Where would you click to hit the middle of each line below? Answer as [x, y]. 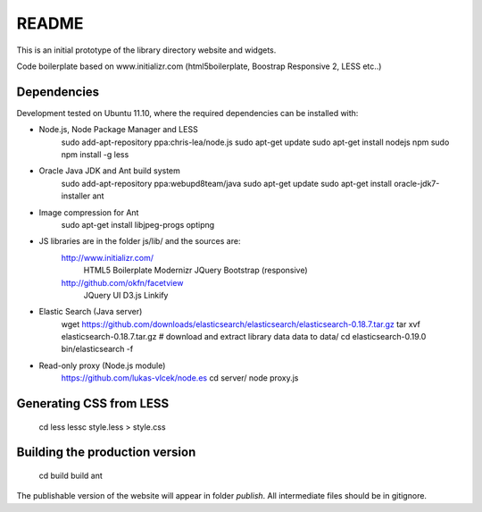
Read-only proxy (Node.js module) [102, 365]
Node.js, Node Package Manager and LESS [118, 130]
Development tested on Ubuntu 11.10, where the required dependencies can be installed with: [187, 113]
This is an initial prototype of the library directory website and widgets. [146, 50]
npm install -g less [95, 155]
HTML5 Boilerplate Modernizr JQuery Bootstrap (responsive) [195, 270]
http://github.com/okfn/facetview [122, 282]
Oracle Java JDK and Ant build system [109, 171]
